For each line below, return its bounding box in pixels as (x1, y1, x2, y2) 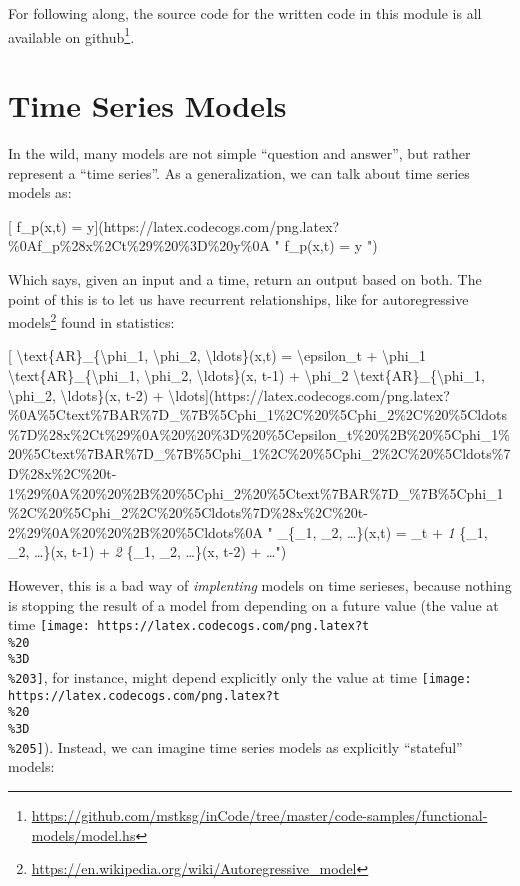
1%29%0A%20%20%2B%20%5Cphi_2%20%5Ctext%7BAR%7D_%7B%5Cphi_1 (8, 482, 504, 503)
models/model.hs (31, 824, 136, 845)
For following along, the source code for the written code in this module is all (8, 3, 482, 23)
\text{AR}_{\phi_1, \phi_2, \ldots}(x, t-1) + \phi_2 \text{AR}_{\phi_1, (8, 364, 485, 385)
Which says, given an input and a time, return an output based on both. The (8, 268, 482, 289)
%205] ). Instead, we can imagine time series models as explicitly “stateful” (8, 736, 463, 757)
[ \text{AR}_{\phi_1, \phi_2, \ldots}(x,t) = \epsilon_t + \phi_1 (8, 345, 427, 366)
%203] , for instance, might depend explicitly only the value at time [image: (8, 667, 472, 688)
